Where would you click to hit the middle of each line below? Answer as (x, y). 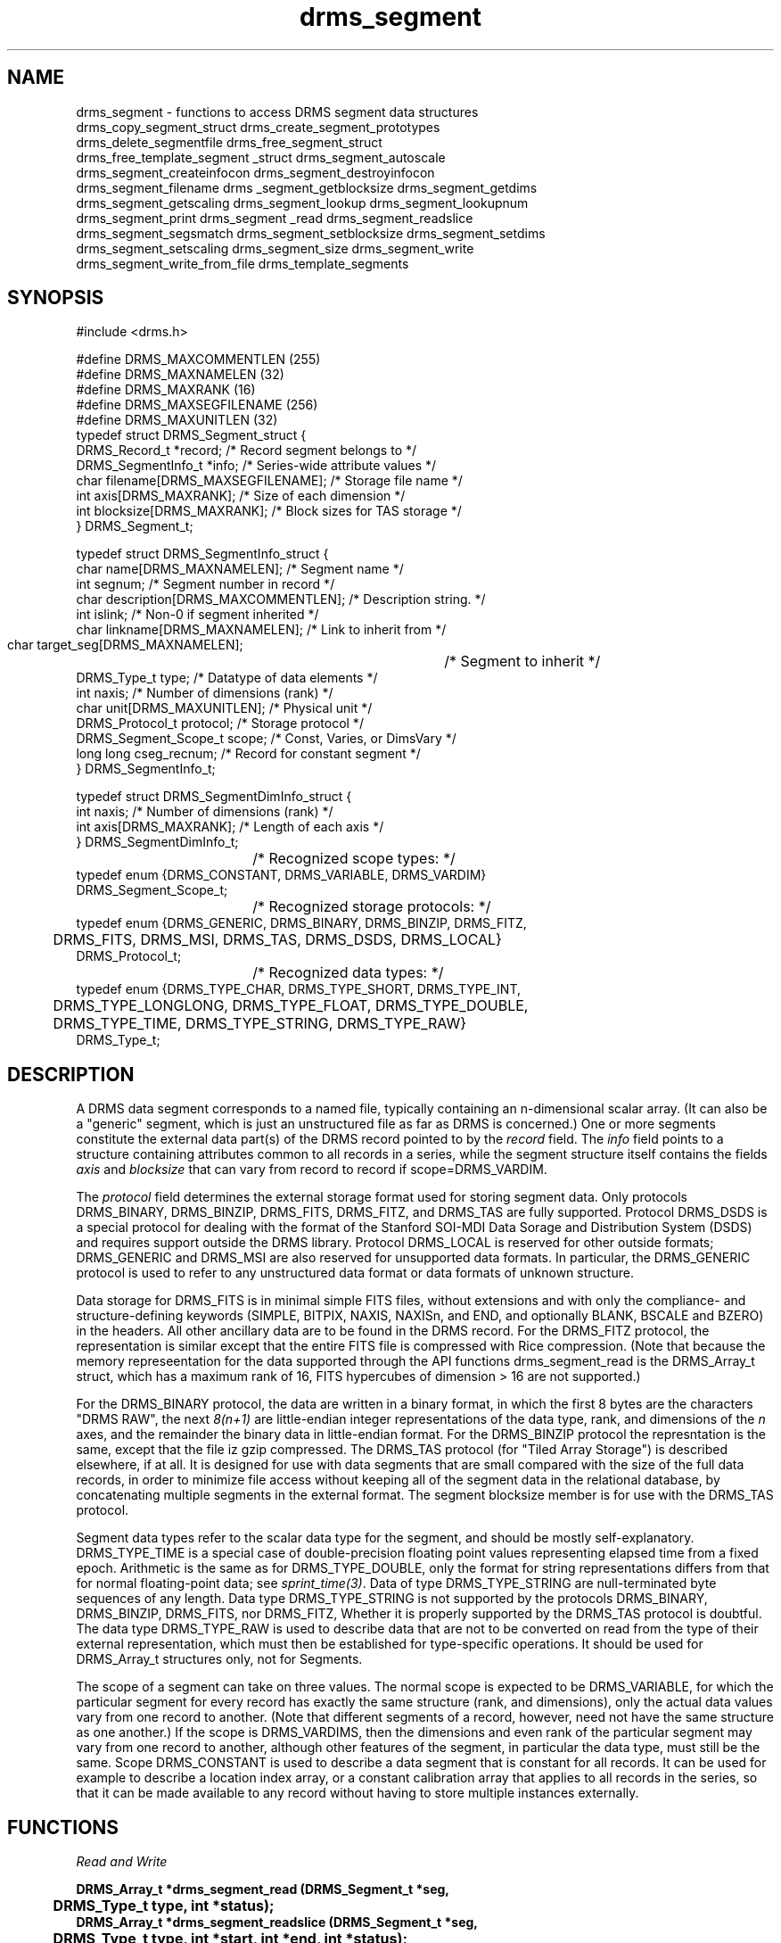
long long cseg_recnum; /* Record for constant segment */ (248, 754)
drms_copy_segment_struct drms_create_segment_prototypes (258, 127)
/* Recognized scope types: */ (354, 859)
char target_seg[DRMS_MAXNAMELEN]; (125, 645)
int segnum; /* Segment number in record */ (206, 584)
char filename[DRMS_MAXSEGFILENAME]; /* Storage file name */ (269, 481)
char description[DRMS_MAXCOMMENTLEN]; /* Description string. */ (281, 599)
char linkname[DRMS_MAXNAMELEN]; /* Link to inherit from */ (261, 630)
